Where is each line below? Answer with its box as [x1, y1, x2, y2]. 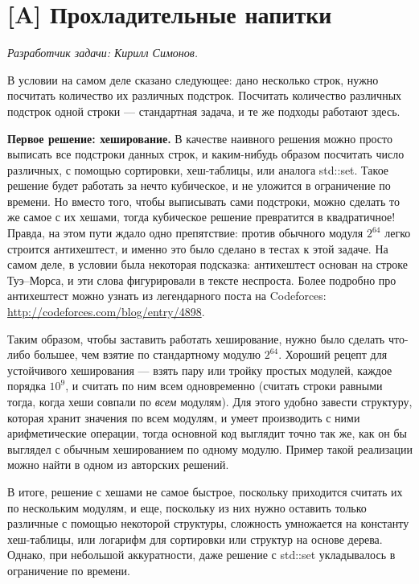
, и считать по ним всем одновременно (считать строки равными [65, 377, 383, 394]
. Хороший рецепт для [278, 346, 388, 363]
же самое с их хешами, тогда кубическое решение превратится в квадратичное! [7, 208, 396, 225]
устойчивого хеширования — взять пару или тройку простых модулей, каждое [7, 361, 392, 378]
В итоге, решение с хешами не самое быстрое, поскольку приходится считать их [7, 483, 403, 500]
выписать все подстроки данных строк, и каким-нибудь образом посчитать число [7, 146, 405, 162]
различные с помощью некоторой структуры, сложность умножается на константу [7, 515, 409, 532]
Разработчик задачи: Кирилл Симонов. [7, 44, 199, 61]
